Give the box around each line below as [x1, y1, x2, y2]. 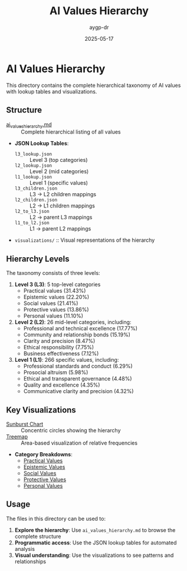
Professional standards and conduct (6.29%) [23, 362, 133, 370]
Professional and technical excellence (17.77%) [23, 325, 137, 332]
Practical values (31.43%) [23, 287, 86, 294]
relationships [14, 557, 46, 565]
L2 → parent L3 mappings [29, 214, 93, 221]
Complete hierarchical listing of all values [21, 128, 121, 135]
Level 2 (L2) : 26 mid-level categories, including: [14, 319, 132, 326]
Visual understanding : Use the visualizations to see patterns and [14, 551, 174, 559]
